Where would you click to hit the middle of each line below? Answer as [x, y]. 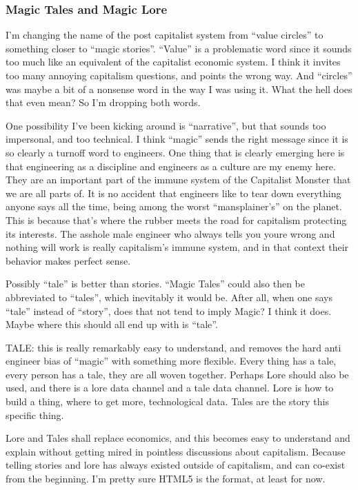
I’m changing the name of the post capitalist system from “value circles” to [165, 35]
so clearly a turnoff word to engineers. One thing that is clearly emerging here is [175, 152]
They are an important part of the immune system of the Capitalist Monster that [178, 180]
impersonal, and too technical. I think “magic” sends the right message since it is [177, 139]
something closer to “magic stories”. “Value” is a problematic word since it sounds [179, 48]
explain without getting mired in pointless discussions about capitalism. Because [176, 451]
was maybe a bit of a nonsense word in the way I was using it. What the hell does [179, 89]
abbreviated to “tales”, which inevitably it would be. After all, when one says [169, 297]
